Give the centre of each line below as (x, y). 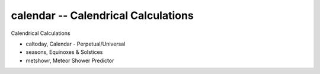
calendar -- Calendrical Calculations (102, 15)
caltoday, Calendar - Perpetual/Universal (76, 44)
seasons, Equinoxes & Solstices (64, 52)
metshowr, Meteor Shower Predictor (70, 60)
